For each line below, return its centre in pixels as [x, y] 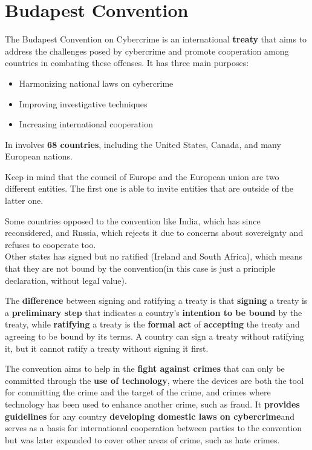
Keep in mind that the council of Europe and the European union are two [142, 176]
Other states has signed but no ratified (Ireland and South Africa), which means [154, 256]
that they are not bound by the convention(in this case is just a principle [140, 268]
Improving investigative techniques [83, 103]
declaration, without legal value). [66, 280]
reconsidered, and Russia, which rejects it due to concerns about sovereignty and [154, 233]
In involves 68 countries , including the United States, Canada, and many [143, 144]
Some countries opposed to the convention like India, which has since [133, 220]
